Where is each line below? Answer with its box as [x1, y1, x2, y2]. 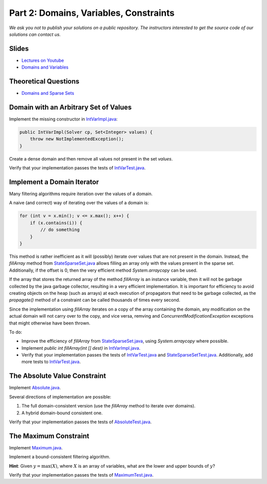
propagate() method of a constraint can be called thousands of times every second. [9, 297, 180, 303]
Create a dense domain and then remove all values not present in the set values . [9, 156, 173, 161]
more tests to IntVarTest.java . [21, 359, 81, 365]
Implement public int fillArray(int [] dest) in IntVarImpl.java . [21, 345, 140, 351]
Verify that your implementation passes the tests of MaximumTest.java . [9, 472, 154, 478]
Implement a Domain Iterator [9, 178, 99, 186]
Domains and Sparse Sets [21, 90, 74, 96]
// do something [40, 227, 80, 233]
